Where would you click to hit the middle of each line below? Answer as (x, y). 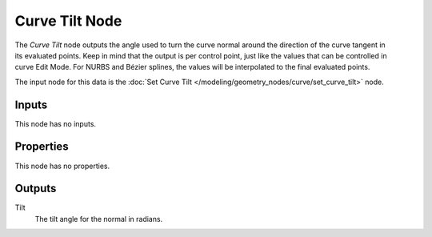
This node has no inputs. (55, 123)
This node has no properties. (62, 166)
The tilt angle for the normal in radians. (99, 219)
